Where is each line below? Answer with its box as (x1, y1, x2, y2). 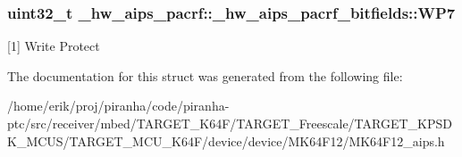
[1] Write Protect (7, 37, 100, 55)
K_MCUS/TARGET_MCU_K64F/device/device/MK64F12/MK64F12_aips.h (7, 131, 445, 150)
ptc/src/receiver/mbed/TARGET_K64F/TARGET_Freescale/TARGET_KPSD (7, 114, 452, 132)
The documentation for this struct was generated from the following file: (7, 66, 403, 85)
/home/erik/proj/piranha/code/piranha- (7, 96, 230, 115)
